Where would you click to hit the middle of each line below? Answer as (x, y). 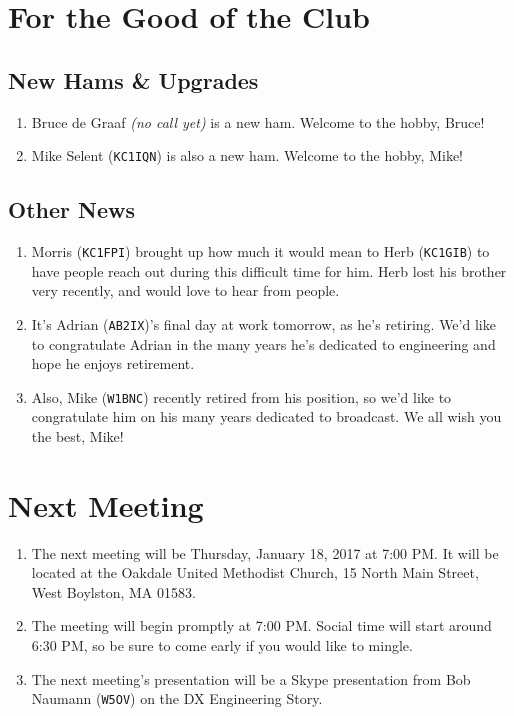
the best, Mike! (77, 435)
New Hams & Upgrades (133, 79)
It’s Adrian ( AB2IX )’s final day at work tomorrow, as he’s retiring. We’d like (263, 323)
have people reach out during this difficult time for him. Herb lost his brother (269, 270)
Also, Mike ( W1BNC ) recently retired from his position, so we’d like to (241, 396)
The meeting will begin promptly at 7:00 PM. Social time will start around (261, 625)
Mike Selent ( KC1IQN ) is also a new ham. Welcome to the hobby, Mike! (247, 155)
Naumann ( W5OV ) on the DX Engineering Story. (177, 698)
